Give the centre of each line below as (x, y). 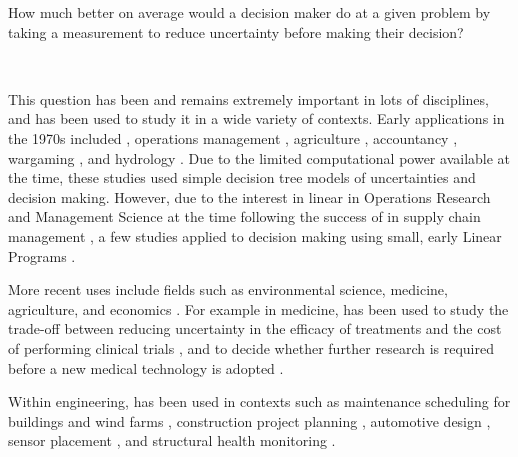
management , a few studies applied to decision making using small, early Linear (255, 235)
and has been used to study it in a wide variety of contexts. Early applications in (256, 118)
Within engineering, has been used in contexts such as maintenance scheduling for (259, 401)
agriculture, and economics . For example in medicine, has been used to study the (258, 308)
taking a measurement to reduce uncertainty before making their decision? (236, 31)
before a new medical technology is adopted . (146, 367)
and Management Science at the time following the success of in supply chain (244, 216)
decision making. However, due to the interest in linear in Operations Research (249, 196)
